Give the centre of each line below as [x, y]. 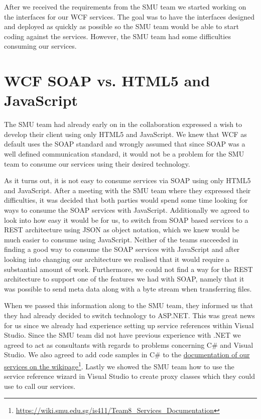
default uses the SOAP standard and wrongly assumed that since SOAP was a [125, 144]
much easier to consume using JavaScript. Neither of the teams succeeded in [121, 239]
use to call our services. [40, 386]
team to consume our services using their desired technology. [97, 163]
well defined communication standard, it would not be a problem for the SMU [124, 154]
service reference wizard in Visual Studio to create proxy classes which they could [129, 376]
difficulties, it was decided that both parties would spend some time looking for [126, 200]
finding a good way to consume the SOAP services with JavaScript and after [122, 249]
